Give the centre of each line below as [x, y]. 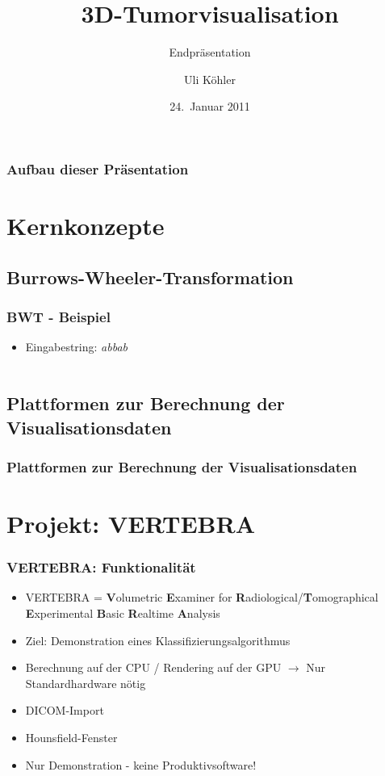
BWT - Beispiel [59, 316]
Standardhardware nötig [86, 683]
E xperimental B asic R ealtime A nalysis [123, 613]
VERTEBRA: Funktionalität [101, 567]
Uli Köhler [210, 79]
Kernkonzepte [86, 226]
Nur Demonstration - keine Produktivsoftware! [141, 764]
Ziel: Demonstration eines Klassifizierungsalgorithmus [158, 640]
